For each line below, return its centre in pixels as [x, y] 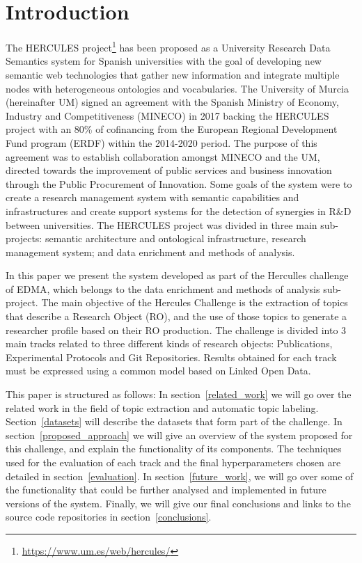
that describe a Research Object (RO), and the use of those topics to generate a [176, 316]
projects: [24, 238]
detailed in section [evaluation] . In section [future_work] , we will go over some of [180, 476]
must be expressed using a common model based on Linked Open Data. [158, 371]
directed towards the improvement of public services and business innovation [169, 170]
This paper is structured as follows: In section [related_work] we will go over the [179, 394]
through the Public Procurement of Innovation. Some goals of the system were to [179, 183]
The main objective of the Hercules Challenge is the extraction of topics [195, 302]
